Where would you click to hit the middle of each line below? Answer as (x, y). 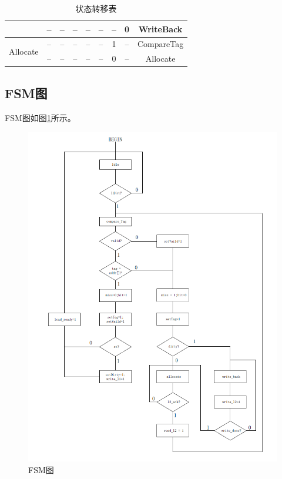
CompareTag (161, 44)
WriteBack (160, 29)
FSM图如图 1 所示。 (40, 117)
